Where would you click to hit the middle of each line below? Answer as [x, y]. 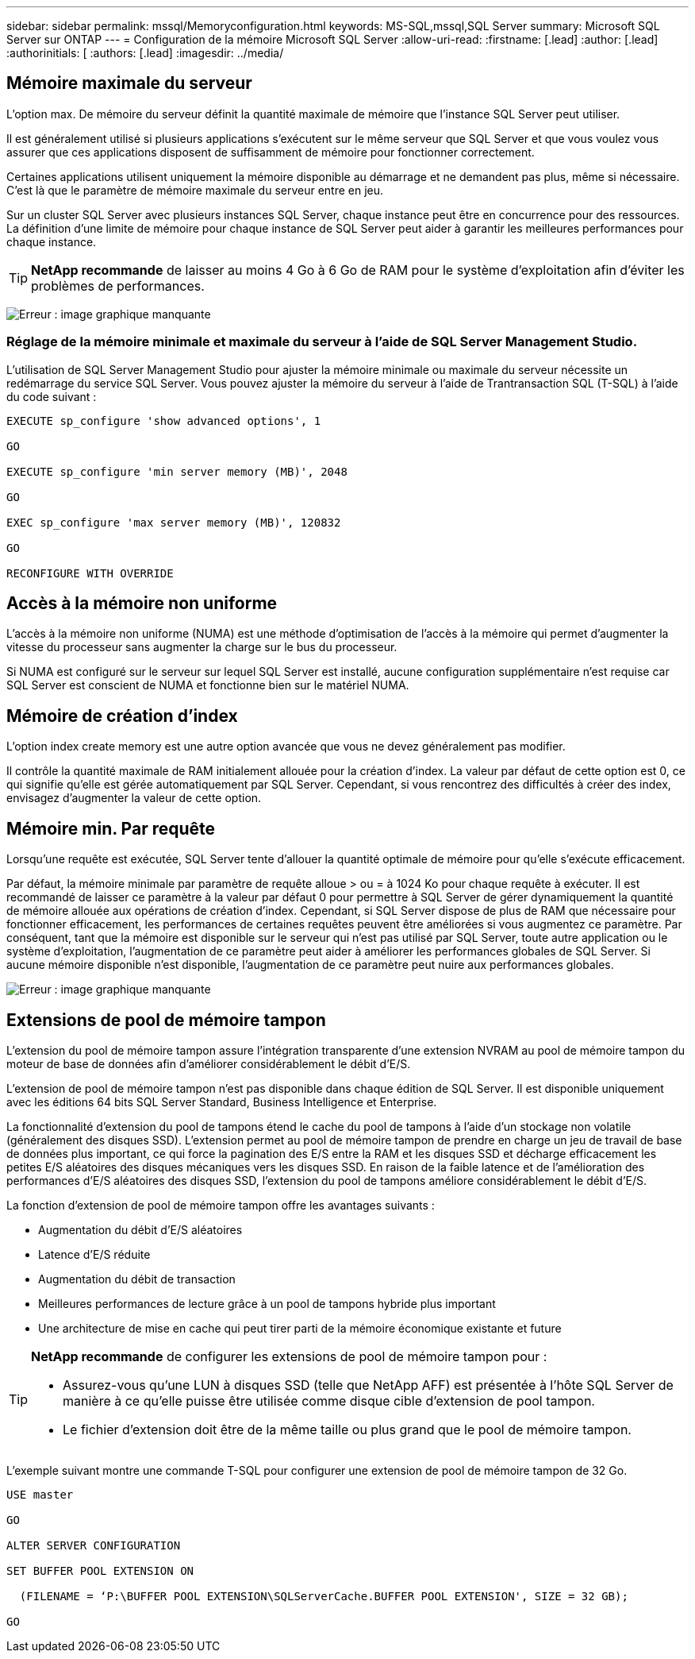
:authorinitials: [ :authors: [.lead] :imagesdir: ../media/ [145, 53]
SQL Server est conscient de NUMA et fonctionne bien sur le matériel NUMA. [208, 685]
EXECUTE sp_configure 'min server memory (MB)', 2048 [177, 471]
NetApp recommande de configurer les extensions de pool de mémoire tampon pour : [289, 1356]
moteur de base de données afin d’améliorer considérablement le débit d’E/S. [209, 1063]
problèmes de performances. [118, 286]
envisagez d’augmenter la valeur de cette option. [134, 798]
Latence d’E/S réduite [94, 1254]
